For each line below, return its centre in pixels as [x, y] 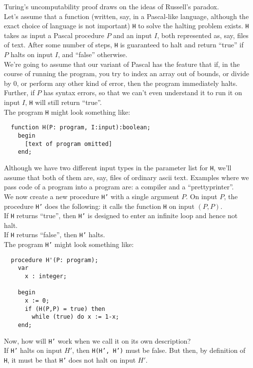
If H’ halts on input [33, 350]
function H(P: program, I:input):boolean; [81, 128]
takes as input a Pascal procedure [54, 35]
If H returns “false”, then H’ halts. [55, 235]
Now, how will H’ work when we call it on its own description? [97, 340]
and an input [133, 35]
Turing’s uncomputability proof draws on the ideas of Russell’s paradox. [112, 6]
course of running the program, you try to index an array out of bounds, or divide [126, 73]
